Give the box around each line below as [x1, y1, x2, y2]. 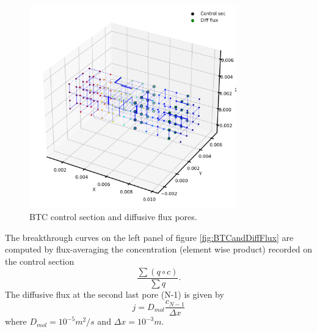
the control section [5, 254, 75, 267]
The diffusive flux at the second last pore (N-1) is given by [5, 287, 224, 300]
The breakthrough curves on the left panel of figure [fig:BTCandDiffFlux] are [5, 231, 294, 243]
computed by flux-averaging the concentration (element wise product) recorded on [5, 243, 313, 256]
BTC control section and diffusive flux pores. [29, 210, 197, 223]
